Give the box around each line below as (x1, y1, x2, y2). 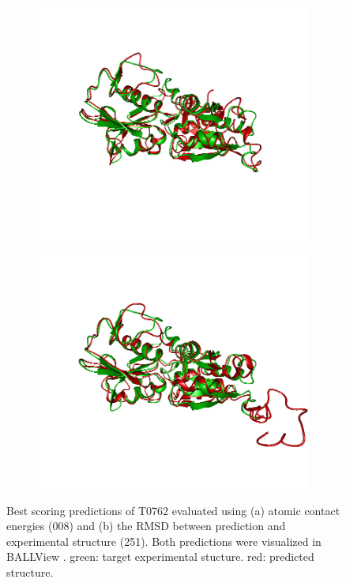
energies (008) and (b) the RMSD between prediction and (6, 517, 286, 534)
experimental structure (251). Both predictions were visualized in (6, 532, 322, 549)
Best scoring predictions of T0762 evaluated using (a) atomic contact (6, 502, 340, 518)
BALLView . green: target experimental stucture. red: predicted (6, 548, 314, 565)
